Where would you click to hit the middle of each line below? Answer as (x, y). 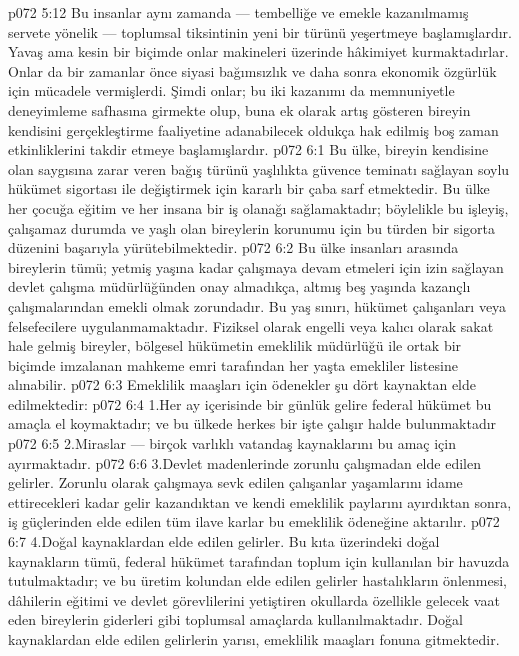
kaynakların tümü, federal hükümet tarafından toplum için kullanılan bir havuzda (259, 560)
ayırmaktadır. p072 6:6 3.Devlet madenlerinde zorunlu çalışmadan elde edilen (244, 462)
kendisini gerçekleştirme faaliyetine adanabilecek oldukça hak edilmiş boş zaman (253, 129)
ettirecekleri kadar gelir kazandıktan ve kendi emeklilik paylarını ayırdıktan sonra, (260, 501)
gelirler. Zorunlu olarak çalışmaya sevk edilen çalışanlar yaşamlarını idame (235, 482)
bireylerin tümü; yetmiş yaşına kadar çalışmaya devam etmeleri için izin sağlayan (256, 266)
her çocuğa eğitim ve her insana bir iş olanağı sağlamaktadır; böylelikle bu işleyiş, (258, 207)
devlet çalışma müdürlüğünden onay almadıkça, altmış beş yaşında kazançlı (239, 286)
